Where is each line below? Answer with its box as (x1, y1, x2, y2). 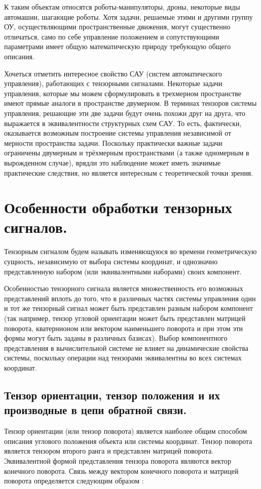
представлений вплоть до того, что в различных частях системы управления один (4, 293, 256, 303)
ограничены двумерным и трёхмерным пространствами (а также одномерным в (4, 147, 249, 158)
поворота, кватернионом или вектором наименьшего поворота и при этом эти (4, 322, 243, 333)
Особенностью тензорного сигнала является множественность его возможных (4, 283, 243, 294)
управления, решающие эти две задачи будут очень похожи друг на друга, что (4, 107, 245, 118)
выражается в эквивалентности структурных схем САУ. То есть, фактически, (4, 117, 242, 128)
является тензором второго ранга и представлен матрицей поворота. (4, 445, 213, 456)
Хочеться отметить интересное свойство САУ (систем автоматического (4, 68, 222, 78)
